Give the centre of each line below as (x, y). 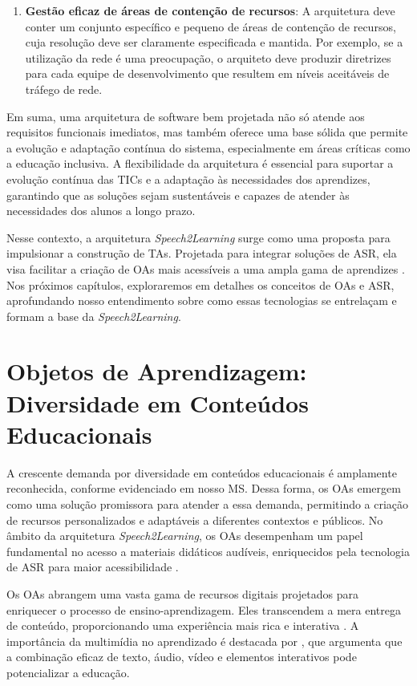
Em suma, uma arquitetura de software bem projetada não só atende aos (186, 116)
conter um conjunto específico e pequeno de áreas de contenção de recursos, (211, 26)
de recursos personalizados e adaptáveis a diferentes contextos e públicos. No (195, 520)
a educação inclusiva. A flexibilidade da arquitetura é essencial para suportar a (200, 163)
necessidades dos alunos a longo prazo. (101, 211)
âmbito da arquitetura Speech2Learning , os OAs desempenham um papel (185, 536)
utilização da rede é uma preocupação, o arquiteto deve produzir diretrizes (208, 57)
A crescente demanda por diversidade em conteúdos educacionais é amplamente (202, 472)
